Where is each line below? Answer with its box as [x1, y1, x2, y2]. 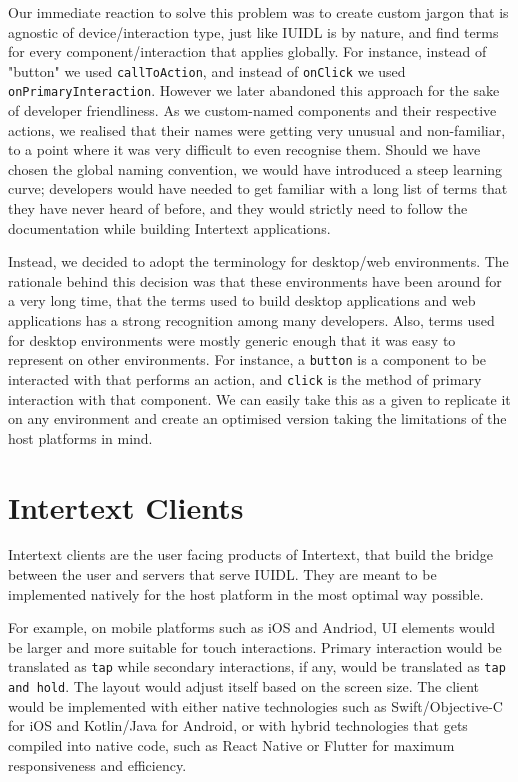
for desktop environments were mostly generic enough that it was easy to [8, 329, 456, 350]
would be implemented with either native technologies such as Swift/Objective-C [8, 695, 503, 716]
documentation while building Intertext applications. [8, 217, 331, 238]
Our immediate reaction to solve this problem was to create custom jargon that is [8, 2, 509, 22]
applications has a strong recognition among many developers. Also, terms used [8, 310, 495, 331]
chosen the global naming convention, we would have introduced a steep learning [8, 158, 503, 179]
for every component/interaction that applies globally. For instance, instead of [8, 41, 487, 62]
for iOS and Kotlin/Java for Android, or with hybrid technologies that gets [8, 715, 468, 736]
